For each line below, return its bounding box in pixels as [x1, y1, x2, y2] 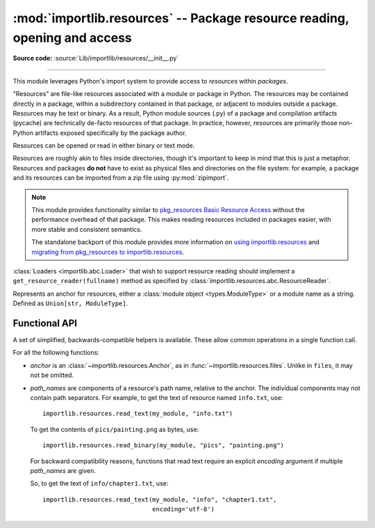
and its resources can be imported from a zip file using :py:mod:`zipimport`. [12, 174, 229, 182]
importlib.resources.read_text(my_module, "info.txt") [42, 410, 233, 417]
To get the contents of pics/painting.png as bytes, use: [30, 425, 199, 433]
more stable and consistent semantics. [31, 225, 142, 233]
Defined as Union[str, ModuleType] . [12, 299, 128, 307]
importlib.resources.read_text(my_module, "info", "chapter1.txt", [42, 495, 277, 504]
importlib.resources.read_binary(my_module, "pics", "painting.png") [42, 442, 285, 449]
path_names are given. [30, 466, 97, 474]
